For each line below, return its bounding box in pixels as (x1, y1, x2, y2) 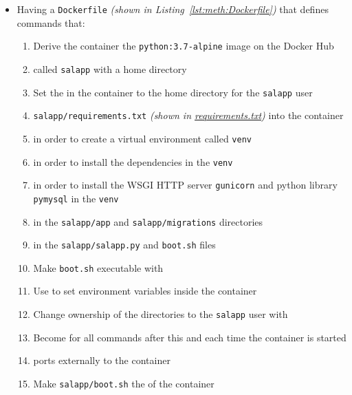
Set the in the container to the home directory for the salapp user (33, 85, 313, 99)
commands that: (16, 15, 85, 30)
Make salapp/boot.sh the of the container (33, 376, 214, 390)
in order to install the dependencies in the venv (33, 154, 233, 169)
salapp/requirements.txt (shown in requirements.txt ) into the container (33, 108, 344, 122)
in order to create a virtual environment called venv (33, 131, 252, 145)
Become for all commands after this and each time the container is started (33, 330, 346, 344)
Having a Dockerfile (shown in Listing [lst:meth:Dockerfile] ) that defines (16, 2, 329, 16)
